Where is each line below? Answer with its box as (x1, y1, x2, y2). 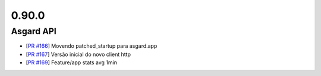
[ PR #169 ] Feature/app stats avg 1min (26, 59, 117, 66)
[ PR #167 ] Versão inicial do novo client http (26, 51, 131, 58)
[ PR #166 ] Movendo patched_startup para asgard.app (26, 42, 158, 49)
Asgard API (11, 26, 56, 37)
